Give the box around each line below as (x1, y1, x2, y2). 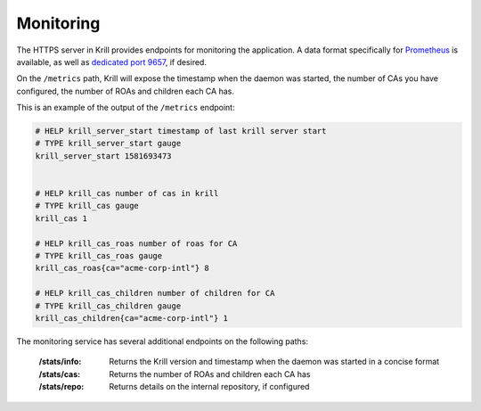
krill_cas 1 (35, 213, 88, 223)
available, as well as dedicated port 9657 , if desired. (16, 56, 207, 67)
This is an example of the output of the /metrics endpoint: (16, 103, 235, 113)
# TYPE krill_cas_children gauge (35, 300, 182, 311)
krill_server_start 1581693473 (35, 151, 173, 160)
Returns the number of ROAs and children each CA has (109, 368, 311, 379)
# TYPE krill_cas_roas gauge (35, 251, 163, 260)
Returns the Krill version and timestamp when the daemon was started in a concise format (109, 357, 440, 367)
